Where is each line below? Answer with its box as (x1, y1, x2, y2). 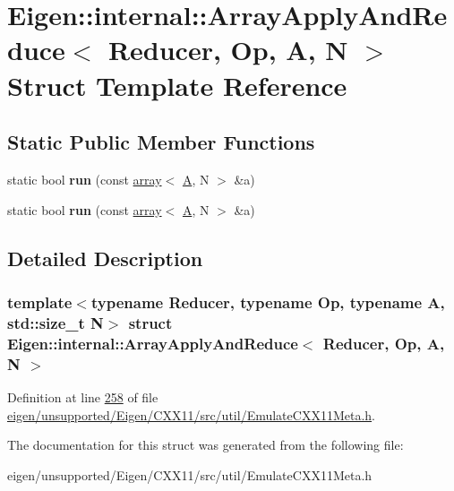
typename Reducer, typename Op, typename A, (90, 290, 445, 313)
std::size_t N (7, 311, 104, 333)
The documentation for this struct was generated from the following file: (7, 435, 404, 454)
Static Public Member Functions (7, 128, 315, 156)
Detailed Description (7, 244, 203, 271)
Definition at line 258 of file (7, 387, 158, 406)
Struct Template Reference (7, 66, 347, 103)
